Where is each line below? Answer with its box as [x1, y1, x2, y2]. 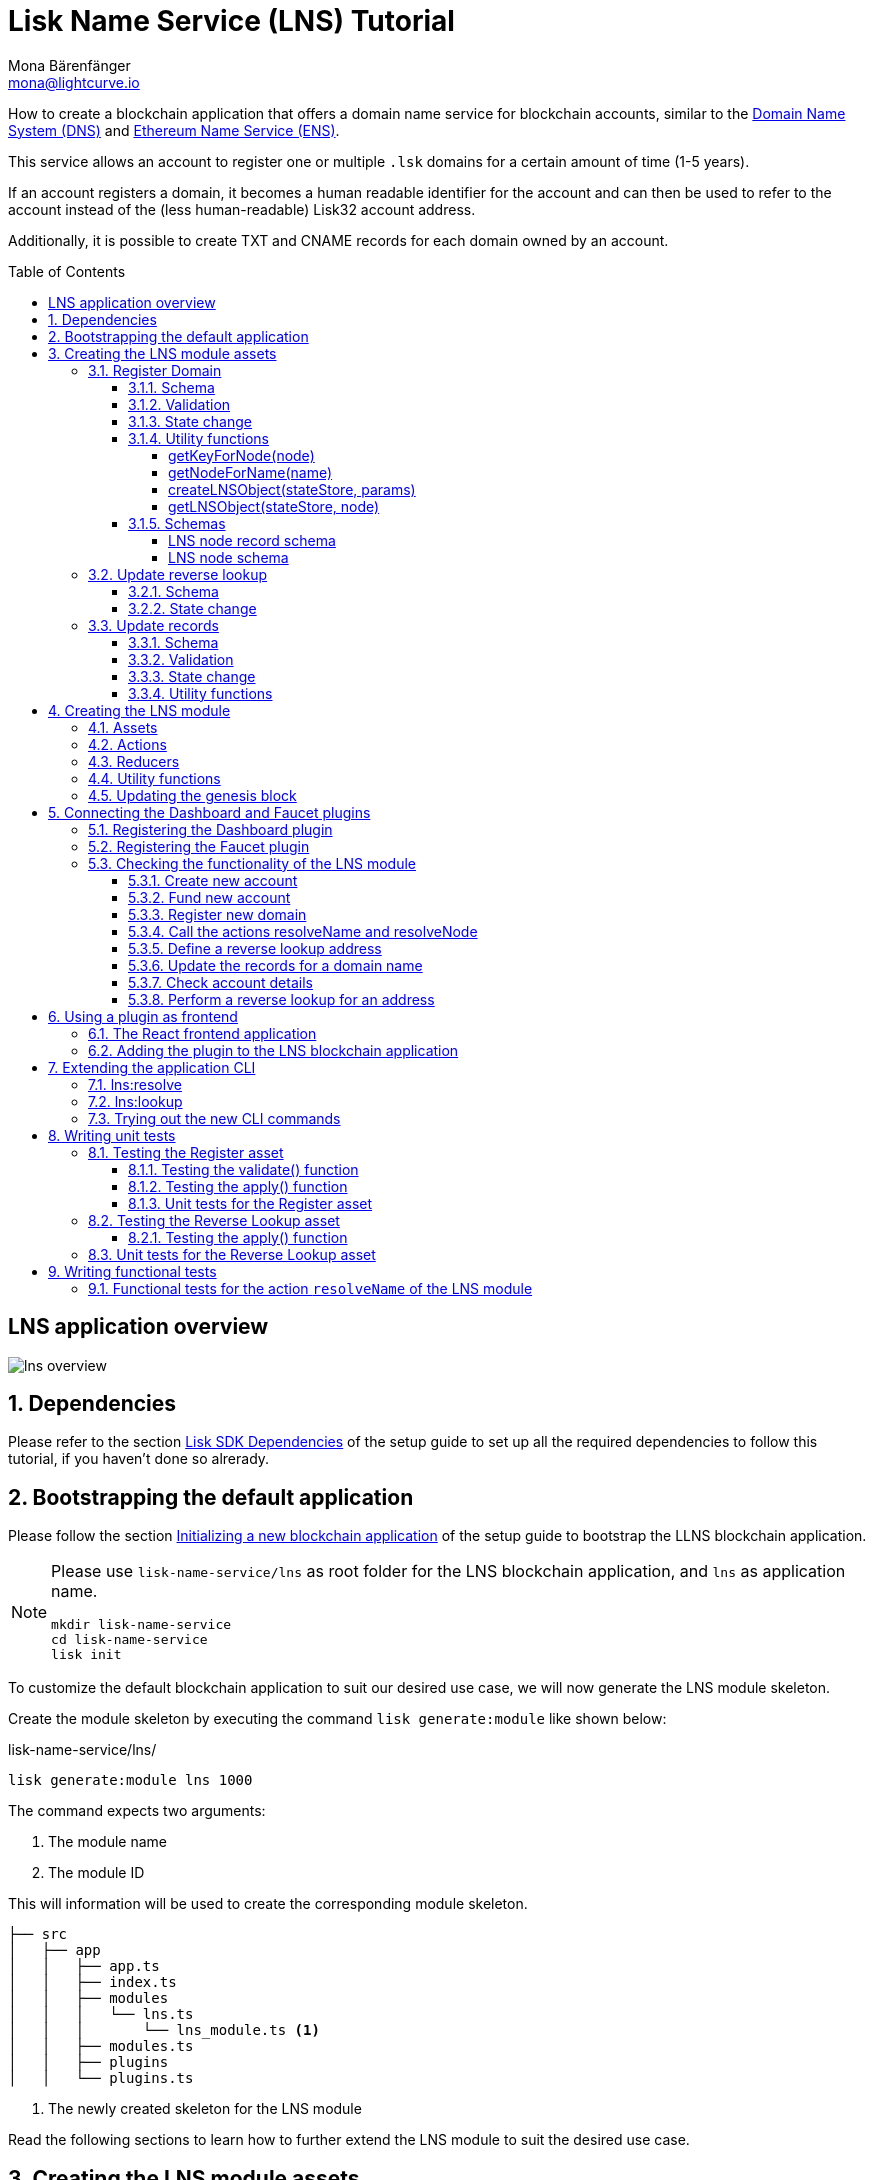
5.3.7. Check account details [128, 973, 313, 991]
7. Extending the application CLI [48, 1058, 256, 1076]
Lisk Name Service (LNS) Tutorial [8, 4, 455, 38]
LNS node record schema [168, 531, 336, 549]
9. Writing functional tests [48, 1262, 217, 1280]
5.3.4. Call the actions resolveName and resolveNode [128, 922, 478, 940]
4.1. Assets [88, 718, 158, 736]
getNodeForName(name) [168, 463, 333, 481]
